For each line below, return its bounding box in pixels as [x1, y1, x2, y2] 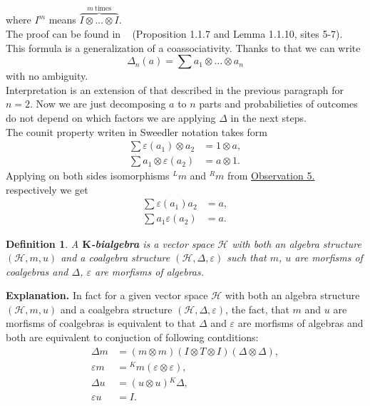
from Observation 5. [227, 168, 315, 183]
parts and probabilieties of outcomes [199, 96, 358, 111]
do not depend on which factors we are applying [6, 110, 216, 125]
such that [227, 250, 267, 265]
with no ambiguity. [6, 68, 88, 83]
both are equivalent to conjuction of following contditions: [6, 330, 259, 345]
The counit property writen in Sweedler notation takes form [6, 124, 268, 139]
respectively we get [6, 182, 88, 197]
